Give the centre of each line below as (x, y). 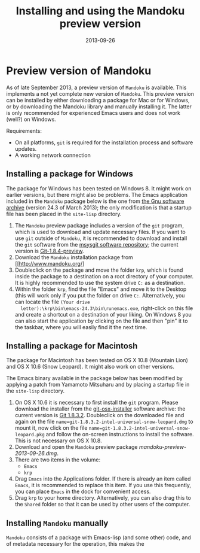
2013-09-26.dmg (36, 454)
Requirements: (24, 130)
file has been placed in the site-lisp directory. (64, 214)
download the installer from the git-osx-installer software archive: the (100, 409)
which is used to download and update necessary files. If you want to (100, 232)
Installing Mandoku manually (57, 523)
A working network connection (53, 155)
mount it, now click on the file (51, 428)
